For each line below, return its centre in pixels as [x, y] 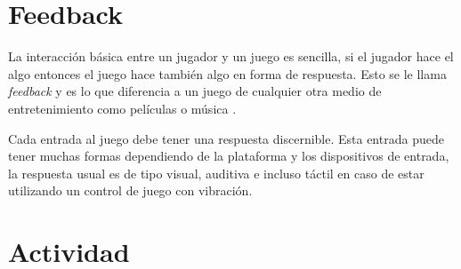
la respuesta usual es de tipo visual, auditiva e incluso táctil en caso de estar [216, 173]
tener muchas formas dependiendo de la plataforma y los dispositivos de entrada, [229, 156]
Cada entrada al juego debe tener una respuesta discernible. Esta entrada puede [226, 138]
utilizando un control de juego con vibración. [130, 190]
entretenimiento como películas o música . [122, 108]
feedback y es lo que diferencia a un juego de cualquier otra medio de [195, 91]
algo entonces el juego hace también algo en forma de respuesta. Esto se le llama [227, 73]
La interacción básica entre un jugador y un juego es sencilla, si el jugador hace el [231, 56]
